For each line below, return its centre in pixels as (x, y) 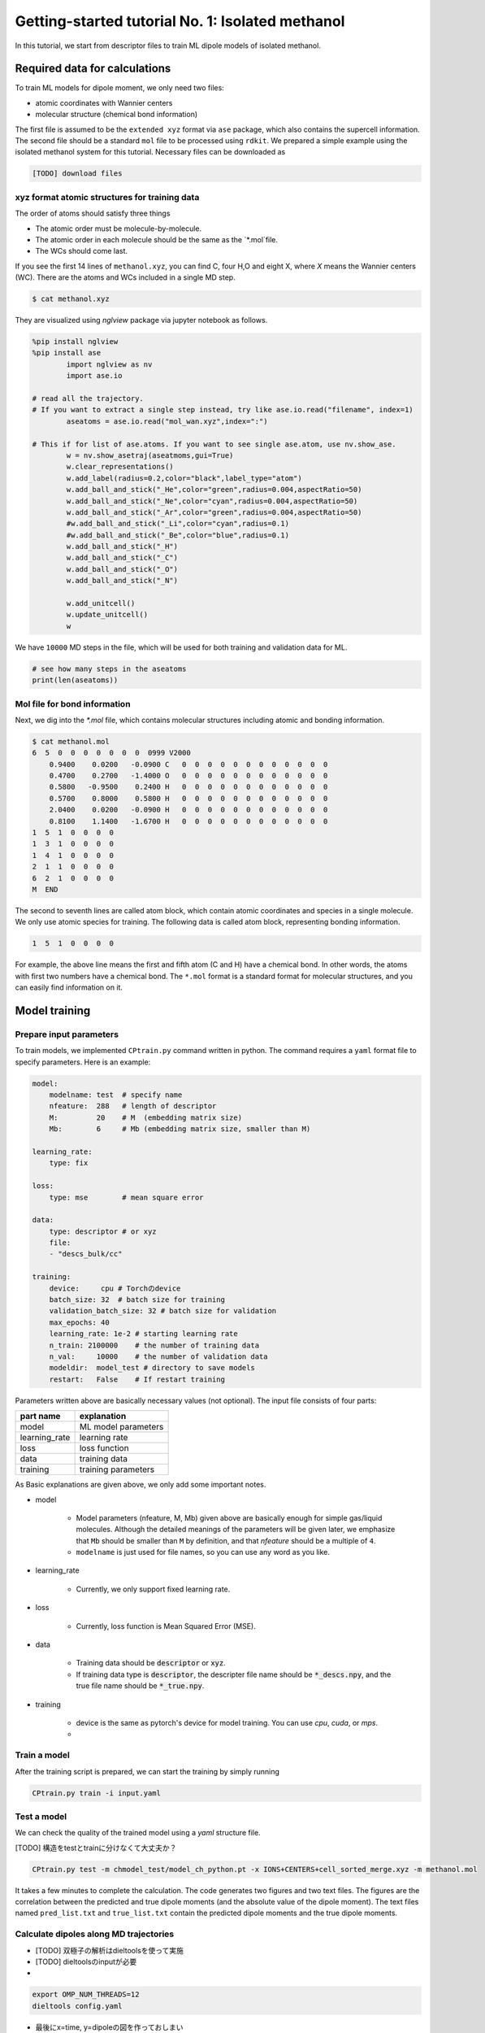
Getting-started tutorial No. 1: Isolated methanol (180, 21)
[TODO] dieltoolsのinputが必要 (86, 1961)
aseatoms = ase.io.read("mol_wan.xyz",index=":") (167, 421)
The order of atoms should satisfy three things (93, 213)
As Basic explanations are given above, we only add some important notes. (141, 1485)
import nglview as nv (109, 364)
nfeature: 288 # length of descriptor (133, 1106)
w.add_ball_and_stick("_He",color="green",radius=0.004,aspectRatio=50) (214, 490)
